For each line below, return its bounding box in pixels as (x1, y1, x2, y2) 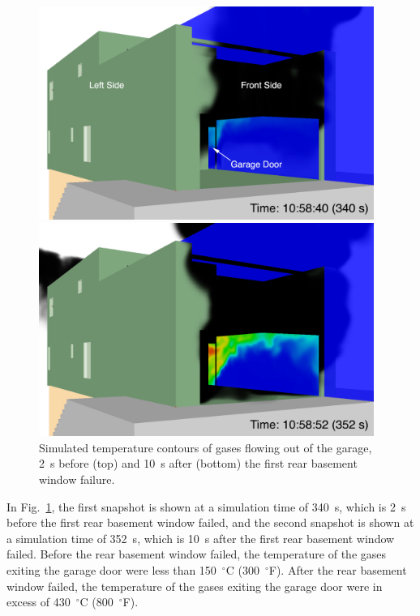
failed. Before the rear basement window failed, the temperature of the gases (6, 545, 387, 563)
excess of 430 (6, 593, 71, 610)
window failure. (39, 471, 115, 488)
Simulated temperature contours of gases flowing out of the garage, (39, 438, 372, 456)
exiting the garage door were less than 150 (6, 562, 216, 578)
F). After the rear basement (268, 562, 407, 578)
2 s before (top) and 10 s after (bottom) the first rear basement (39, 455, 358, 472)
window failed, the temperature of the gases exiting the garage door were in (6, 577, 383, 594)
